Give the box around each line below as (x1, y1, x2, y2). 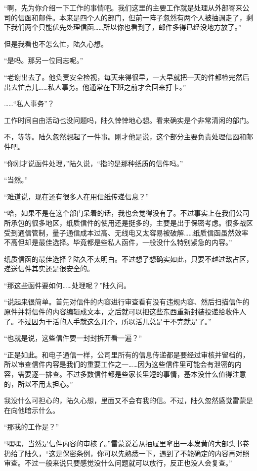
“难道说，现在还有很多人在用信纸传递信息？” (4, 191, 149, 201)
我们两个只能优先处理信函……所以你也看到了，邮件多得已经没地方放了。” (10, 22, 242, 32)
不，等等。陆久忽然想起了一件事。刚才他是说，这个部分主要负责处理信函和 (4, 131, 246, 142)
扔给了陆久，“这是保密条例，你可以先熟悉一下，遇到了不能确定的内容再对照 (4, 448, 250, 458)
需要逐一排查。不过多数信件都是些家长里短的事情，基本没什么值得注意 (17, 369, 246, 379)
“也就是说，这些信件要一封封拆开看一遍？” (4, 333, 142, 343)
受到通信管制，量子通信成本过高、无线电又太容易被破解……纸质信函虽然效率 (4, 227, 249, 237)
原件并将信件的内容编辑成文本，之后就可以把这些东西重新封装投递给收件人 (4, 306, 246, 317)
